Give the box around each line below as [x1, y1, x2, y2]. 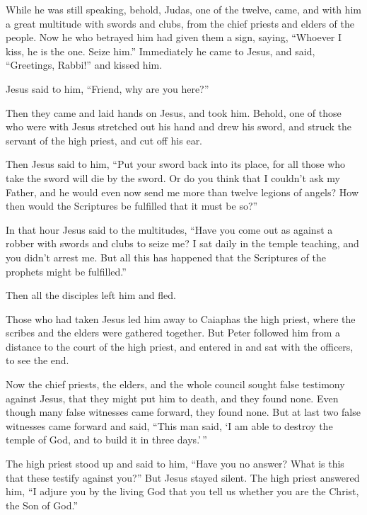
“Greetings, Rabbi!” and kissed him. [6, 57, 163, 72]
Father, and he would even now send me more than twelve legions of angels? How [6, 184, 359, 199]
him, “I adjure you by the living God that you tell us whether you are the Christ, [6, 484, 359, 499]
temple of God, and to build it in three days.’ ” [6, 432, 207, 447]
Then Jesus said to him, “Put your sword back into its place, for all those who [6, 157, 346, 171]
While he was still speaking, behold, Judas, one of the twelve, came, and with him [6, 2, 361, 16]
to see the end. [6, 353, 69, 368]
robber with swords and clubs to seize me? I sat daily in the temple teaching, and [6, 236, 359, 251]
